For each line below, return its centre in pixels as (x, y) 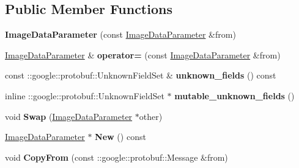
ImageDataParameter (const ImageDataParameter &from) (120, 34)
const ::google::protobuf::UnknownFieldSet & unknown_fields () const (141, 75)
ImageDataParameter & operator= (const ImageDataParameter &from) (143, 54)
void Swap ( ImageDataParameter (69, 116)
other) (151, 116)
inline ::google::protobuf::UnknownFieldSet (85, 95)
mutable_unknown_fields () (234, 95)
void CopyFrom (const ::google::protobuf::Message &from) (116, 157)
